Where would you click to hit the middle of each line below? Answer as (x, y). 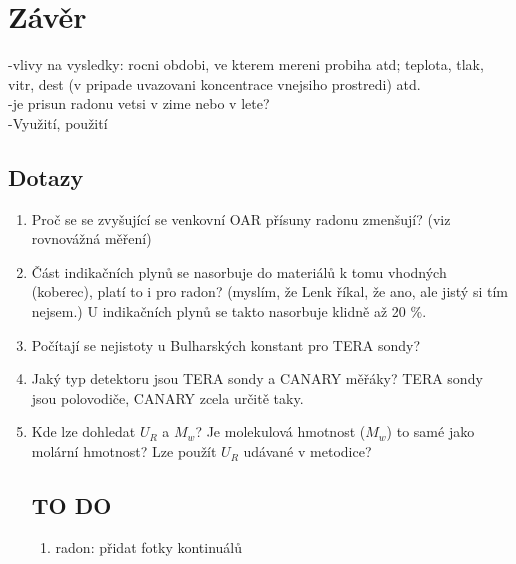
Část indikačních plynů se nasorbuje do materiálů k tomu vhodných (239, 271)
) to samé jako (430, 431)
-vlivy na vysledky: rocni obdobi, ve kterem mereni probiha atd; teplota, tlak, (246, 64)
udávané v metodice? (307, 451)
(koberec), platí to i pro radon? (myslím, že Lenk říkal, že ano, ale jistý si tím (269, 291)
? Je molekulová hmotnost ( (280, 431)
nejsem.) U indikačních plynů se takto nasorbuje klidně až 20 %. (229, 311)
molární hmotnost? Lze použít (124, 451)
